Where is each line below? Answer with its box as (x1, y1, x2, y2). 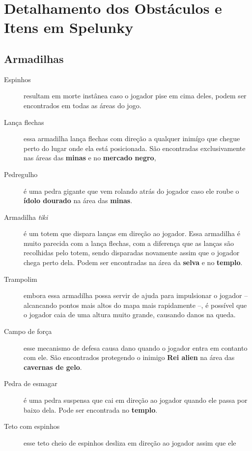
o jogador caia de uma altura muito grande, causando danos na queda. (24, 309, 236, 320)
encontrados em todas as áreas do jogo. (24, 100, 141, 110)
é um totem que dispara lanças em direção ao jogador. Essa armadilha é (24, 228, 240, 239)
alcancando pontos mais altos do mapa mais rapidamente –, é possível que (24, 300, 247, 310)
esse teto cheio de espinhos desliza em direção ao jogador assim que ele (24, 437, 236, 448)
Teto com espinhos (4, 421, 60, 431)
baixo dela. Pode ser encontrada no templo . (24, 404, 158, 415)
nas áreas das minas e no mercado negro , (24, 152, 156, 163)
